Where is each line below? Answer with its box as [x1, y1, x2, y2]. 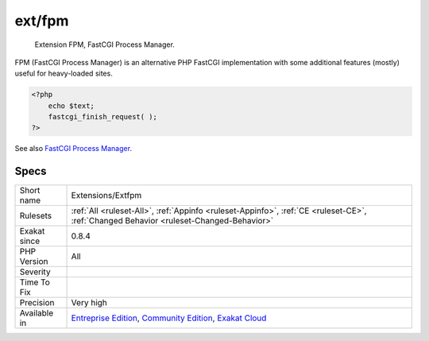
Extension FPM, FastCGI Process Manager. [34, 40, 175, 49]
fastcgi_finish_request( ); [48, 112, 158, 122]
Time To [19, 277, 51, 288]
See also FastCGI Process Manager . [14, 144, 133, 153]
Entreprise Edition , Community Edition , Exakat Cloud [71, 312, 267, 324]
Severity [19, 266, 51, 277]
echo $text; [48, 101, 95, 110]
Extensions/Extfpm [71, 190, 142, 201]
